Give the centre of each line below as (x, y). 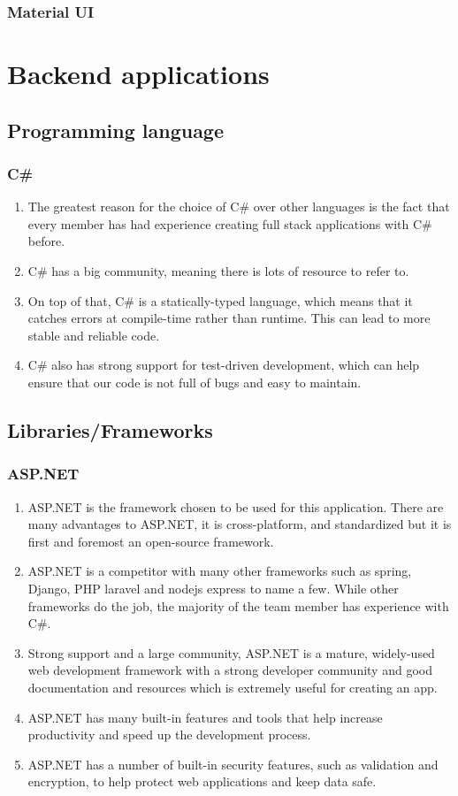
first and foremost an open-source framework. (151, 541)
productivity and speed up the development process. (169, 735)
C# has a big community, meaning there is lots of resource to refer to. (218, 271)
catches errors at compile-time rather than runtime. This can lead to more (229, 318)
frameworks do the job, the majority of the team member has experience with (238, 605)
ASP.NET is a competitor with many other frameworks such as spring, (220, 571)
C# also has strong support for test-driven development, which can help (224, 365)
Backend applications (138, 74)
